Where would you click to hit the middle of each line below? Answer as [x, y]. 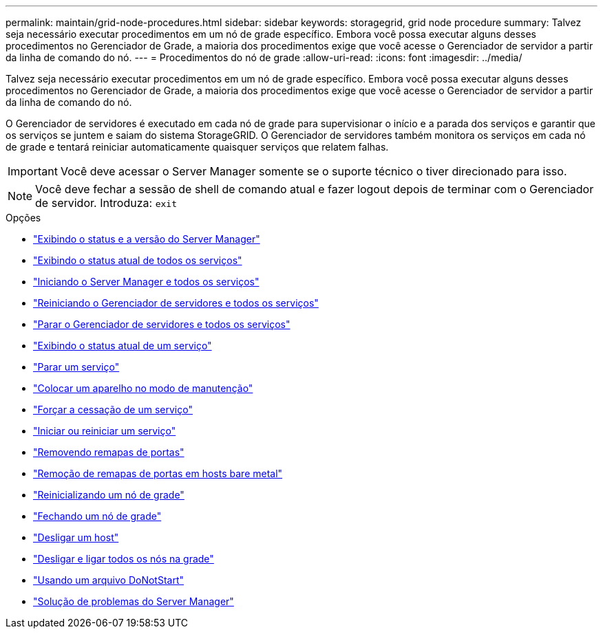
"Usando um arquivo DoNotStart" [109, 580]
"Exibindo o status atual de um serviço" [123, 346]
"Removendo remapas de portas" [109, 452]
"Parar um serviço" [76, 367]
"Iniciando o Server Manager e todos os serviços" [146, 282]
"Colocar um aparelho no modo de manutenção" [143, 388]
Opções [23, 218]
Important [33, 171]
